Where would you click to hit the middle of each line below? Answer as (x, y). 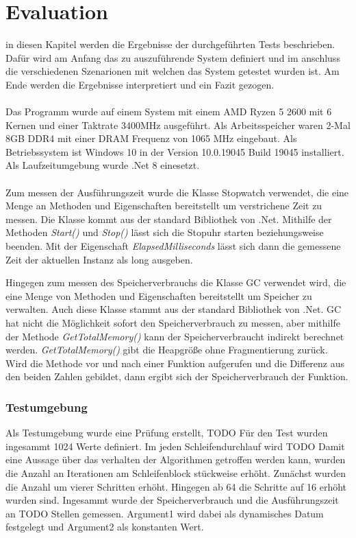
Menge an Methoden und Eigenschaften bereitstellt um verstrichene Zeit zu (164, 206)
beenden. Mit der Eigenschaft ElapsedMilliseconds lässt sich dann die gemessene (173, 246)
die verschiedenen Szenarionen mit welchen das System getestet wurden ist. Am (173, 71)
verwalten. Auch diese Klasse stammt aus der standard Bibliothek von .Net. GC (174, 309)
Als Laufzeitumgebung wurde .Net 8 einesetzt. (103, 165)
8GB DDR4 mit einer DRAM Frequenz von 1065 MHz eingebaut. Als (151, 138)
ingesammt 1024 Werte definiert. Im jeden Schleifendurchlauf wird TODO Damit (175, 446)
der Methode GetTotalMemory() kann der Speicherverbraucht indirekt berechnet (175, 336)
